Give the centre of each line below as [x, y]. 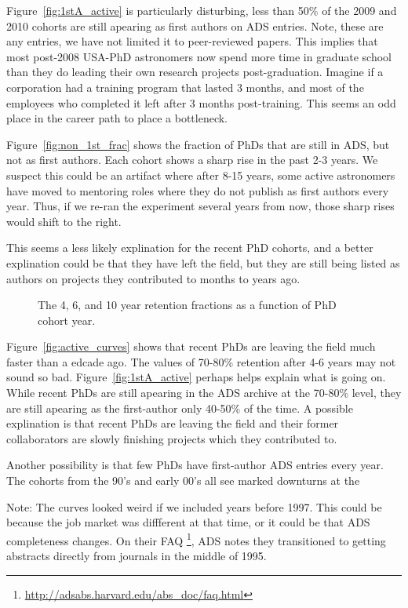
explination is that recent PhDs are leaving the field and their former [173, 423]
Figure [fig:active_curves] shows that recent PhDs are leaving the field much [191, 346]
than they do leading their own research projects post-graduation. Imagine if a [195, 72]
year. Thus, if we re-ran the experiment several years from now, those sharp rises [200, 206]
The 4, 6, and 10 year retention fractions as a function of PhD [187, 305]
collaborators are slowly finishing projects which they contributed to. [172, 438]
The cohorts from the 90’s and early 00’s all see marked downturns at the [183, 481]
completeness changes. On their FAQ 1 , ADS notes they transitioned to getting [196, 539]
